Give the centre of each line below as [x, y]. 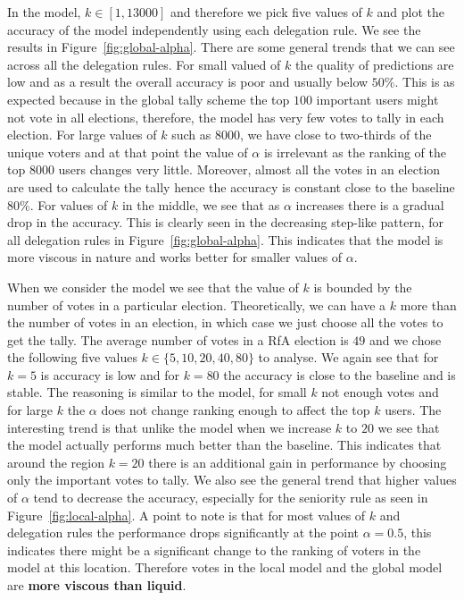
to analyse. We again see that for [348, 357]
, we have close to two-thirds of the [336, 135]
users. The [413, 410]
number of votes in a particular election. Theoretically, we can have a [197, 304]
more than [428, 304]
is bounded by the [363, 287]
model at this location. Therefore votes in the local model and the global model [225, 567]
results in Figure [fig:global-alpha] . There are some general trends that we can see [231, 47]
